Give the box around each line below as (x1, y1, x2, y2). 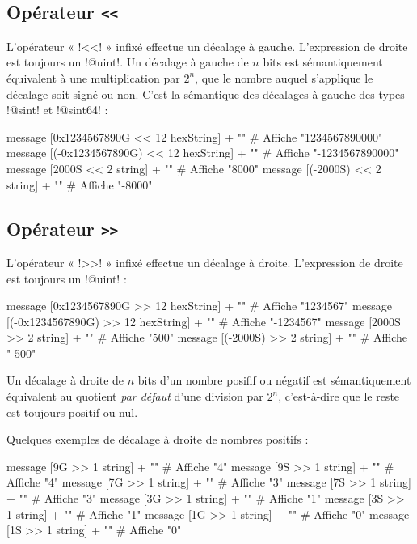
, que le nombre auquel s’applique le (195, 69, 373, 86)
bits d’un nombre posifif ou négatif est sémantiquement (137, 372, 411, 389)
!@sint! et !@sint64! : (6, 101, 108, 118)
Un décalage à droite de (6, 372, 124, 389)
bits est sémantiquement (263, 53, 383, 70)
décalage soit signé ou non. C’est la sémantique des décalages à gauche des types (6, 85, 405, 102)
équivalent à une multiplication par (6, 69, 180, 86)
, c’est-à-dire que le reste (278, 388, 400, 405)
